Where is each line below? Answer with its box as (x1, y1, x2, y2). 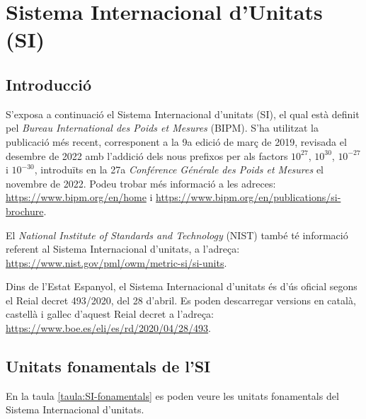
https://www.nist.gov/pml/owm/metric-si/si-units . (6, 255, 227, 270)
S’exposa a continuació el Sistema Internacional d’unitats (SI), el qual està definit (6, 106, 360, 121)
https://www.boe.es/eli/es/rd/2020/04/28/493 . (6, 321, 212, 335)
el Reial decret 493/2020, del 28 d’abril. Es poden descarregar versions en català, (6, 292, 356, 307)
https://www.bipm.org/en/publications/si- (156, 190, 341, 205)
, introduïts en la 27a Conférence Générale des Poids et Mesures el (34, 162, 324, 177)
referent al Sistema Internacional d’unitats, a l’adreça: (6, 241, 240, 256)
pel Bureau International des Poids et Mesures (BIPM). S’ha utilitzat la (6, 120, 319, 135)
